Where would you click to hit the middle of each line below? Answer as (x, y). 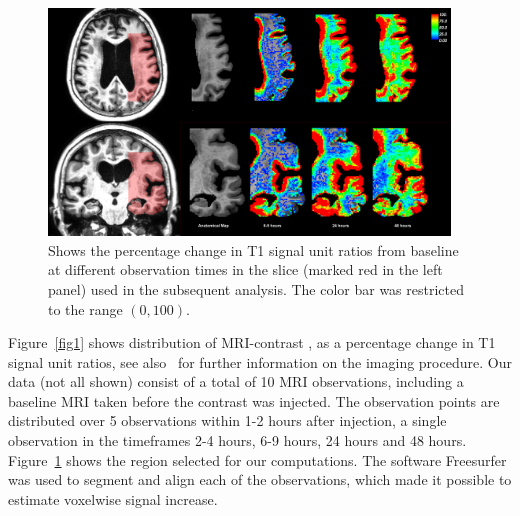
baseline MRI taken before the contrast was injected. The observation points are (254, 400)
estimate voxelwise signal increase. (113, 498)
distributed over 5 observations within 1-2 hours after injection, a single (227, 420)
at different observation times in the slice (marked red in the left (245, 269)
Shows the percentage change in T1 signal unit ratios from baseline (253, 249)
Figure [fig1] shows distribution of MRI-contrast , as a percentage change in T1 (252, 342)
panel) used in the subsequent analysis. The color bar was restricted (256, 288)
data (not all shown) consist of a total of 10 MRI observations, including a (236, 381)
